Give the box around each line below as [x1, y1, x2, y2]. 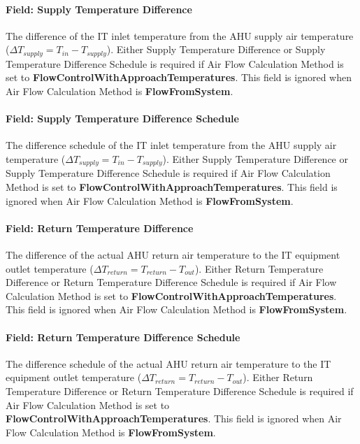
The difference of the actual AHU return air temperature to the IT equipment [6, 248, 340, 262]
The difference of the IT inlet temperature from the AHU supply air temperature [6, 28, 354, 43]
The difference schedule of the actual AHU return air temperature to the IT [6, 356, 331, 371]
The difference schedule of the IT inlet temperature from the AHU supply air [6, 138, 337, 152]
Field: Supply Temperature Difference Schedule [6, 111, 239, 126]
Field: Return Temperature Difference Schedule [6, 329, 240, 344]
